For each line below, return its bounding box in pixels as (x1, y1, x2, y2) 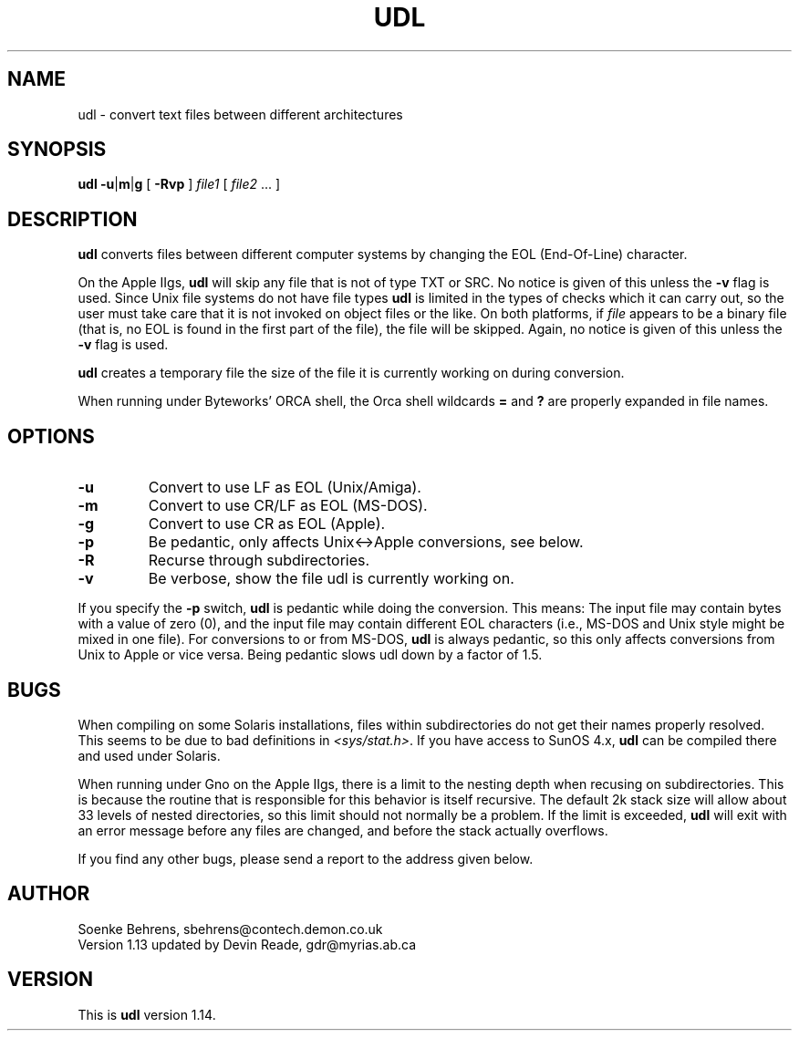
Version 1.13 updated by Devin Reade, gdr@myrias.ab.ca (78, 936, 417, 952)
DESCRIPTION (7, 207, 138, 231)
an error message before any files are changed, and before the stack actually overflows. (78, 822, 608, 838)
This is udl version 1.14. (78, 1006, 216, 1022)
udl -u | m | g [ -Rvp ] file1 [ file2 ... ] (78, 176, 281, 192)
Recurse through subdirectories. (148, 551, 370, 570)
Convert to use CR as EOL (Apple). (148, 514, 386, 534)
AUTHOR (7, 882, 90, 906)
